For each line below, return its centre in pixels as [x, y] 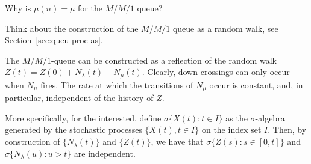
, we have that [177, 141]
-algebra [270, 117]
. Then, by [287, 129]
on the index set [231, 129]
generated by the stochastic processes [74, 129]
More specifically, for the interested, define [83, 117]
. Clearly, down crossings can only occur [216, 72]
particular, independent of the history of [79, 98]
